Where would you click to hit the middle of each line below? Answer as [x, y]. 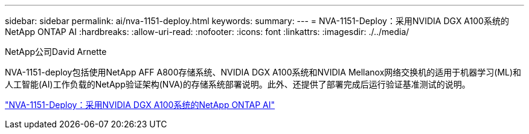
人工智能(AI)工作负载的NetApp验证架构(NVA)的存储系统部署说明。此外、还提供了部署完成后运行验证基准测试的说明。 [238, 84]
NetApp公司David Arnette [56, 52]
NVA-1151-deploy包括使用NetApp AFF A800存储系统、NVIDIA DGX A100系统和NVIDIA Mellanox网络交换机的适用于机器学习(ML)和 [263, 72]
